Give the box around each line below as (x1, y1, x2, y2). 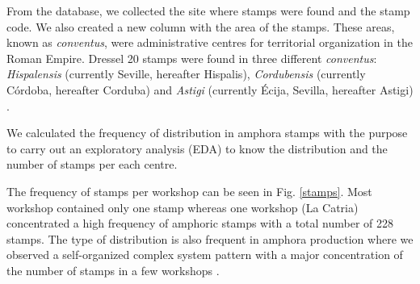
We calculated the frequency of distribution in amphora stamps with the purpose (6, 124, 408, 141)
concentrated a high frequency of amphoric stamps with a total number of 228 (6, 215, 394, 232)
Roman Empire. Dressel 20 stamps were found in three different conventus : (6, 49, 377, 66)
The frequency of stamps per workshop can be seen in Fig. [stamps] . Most (6, 182, 372, 199)
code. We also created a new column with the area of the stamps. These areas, (6, 18, 395, 35)
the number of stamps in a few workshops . (6, 261, 220, 278)
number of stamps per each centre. (6, 156, 178, 173)
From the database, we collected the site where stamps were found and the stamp (6, 2, 410, 19)
